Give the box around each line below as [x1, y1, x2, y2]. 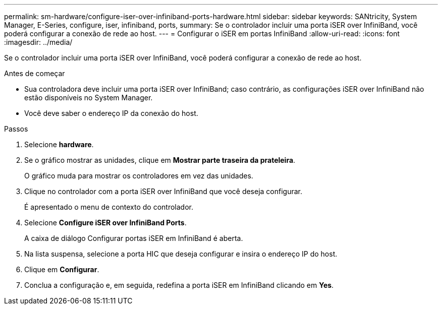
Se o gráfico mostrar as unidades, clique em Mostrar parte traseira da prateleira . [24, 156, 296, 164]
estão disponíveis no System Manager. [24, 93, 153, 102]
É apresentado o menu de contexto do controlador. [24, 203, 194, 211]
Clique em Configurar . [24, 265, 99, 274]
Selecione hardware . [24, 140, 94, 149]
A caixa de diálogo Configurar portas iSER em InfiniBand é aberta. [24, 234, 243, 242]
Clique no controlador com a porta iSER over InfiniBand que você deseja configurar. [24, 187, 303, 196]
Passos [4, 125, 28, 133]
